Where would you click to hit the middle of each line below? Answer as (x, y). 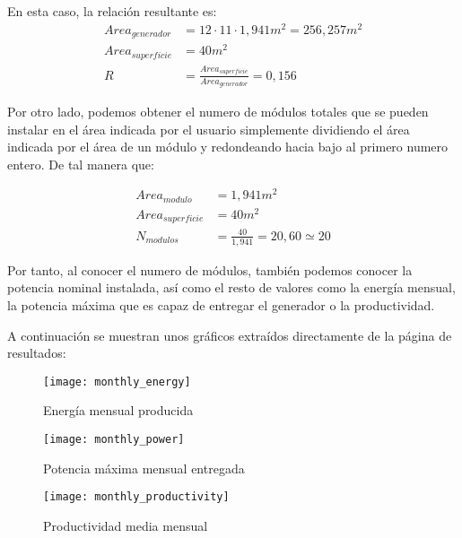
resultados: (37, 353)
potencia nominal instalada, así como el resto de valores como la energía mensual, (231, 287)
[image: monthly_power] (114, 440)
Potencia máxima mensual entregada (144, 468)
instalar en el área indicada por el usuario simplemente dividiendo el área (209, 129)
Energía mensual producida (118, 410)
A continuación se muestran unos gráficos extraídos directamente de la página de (230, 335)
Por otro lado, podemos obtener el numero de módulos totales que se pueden (218, 111)
